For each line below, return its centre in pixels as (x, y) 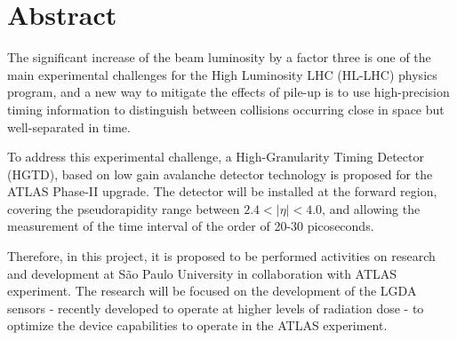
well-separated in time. (69, 127)
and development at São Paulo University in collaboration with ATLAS (202, 273)
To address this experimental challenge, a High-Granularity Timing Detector (216, 157)
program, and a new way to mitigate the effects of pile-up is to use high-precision (228, 92)
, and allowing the (371, 208)
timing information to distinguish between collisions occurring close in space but (226, 109)
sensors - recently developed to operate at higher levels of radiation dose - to (216, 308)
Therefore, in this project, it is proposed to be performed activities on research (221, 256)
